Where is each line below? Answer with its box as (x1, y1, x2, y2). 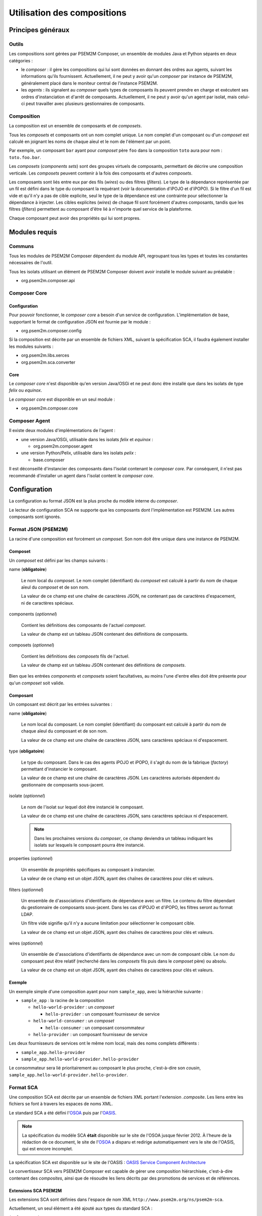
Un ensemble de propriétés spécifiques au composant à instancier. (21, 866, 155, 873)
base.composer (33, 457, 65, 463)
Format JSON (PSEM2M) (9, 526, 68, 533)
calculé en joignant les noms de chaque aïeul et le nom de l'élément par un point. (9, 139, 171, 144)
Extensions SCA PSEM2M (9, 1187, 62, 1194)
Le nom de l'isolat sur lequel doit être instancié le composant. (21, 804, 144, 810)
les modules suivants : (9, 343, 54, 349)
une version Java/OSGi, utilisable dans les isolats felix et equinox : (21, 436, 153, 442)
